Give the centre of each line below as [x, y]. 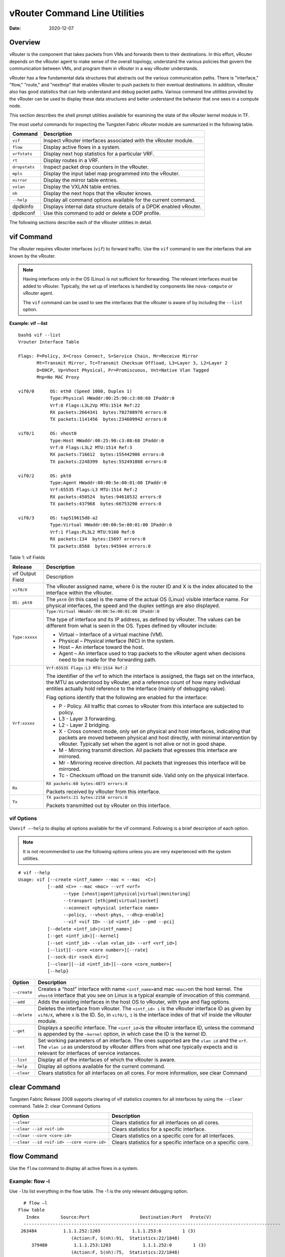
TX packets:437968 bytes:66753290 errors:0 [106, 504]
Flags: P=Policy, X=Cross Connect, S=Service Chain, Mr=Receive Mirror [108, 356]
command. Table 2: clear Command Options [55, 1106]
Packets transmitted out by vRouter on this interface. [108, 805]
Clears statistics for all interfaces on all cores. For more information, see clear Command [142, 1073]
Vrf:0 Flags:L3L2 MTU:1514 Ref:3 [91, 448]
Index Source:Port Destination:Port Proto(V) [119, 1217]
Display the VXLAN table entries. [82, 187]
